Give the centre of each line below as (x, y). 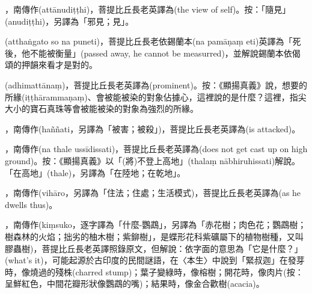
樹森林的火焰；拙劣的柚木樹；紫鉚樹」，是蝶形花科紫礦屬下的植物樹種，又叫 (154, 236)
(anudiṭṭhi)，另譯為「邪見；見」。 (69, 21)
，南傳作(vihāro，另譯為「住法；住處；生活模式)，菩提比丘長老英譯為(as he (153, 193)
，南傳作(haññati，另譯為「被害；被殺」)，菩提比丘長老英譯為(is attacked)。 (153, 128)
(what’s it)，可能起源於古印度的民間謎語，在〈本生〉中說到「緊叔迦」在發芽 (155, 260)
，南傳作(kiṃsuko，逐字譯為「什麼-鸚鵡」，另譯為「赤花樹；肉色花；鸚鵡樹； (156, 225)
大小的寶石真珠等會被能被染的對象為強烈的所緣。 (102, 109)
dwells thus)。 (31, 204)
